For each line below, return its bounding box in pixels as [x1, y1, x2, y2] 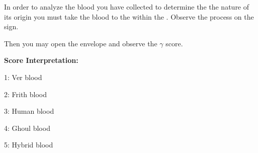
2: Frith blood [4, 89, 47, 99]
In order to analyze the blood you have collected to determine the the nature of [4, 2, 249, 12]
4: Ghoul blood [4, 122, 50, 133]
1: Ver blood [4, 71, 42, 82]
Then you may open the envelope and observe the [4, 38, 157, 48]
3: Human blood [4, 106, 54, 116]
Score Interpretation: [4, 55, 78, 65]
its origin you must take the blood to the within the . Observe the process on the [4, 11, 254, 22]
